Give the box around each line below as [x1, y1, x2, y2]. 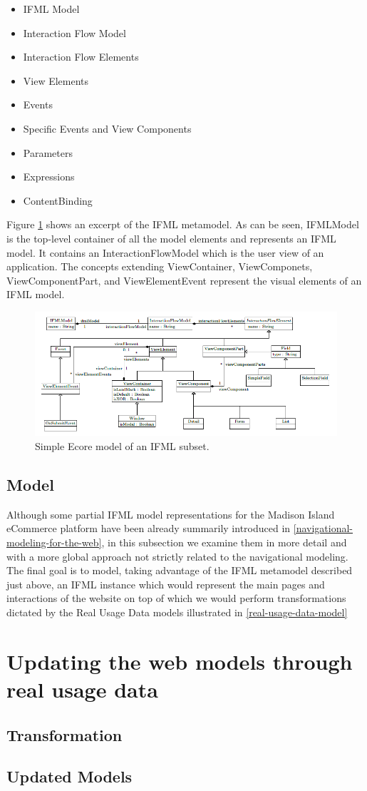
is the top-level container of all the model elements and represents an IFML [6, 230, 336, 245]
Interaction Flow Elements [23, 49, 139, 64]
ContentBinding [23, 193, 93, 208]
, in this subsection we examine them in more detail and [101, 535, 347, 549]
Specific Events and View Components [23, 121, 192, 136]
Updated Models [6, 765, 133, 787]
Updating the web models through [6, 646, 353, 675]
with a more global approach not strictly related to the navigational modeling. [6, 548, 348, 563]
